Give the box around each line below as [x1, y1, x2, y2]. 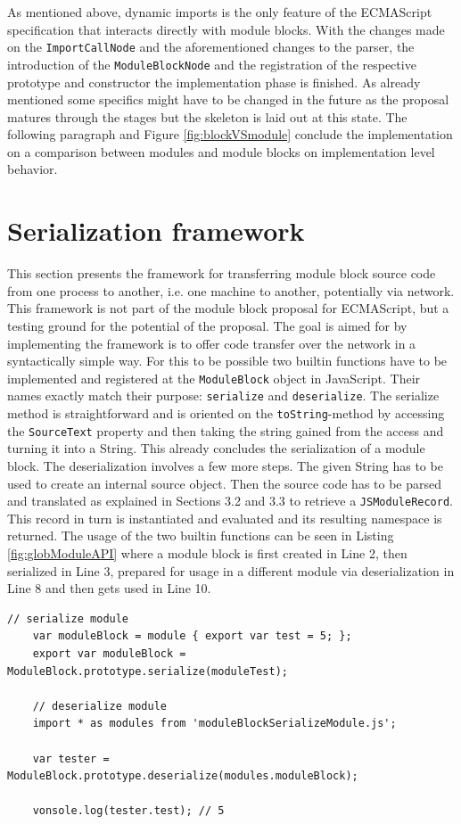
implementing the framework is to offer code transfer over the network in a [7, 334, 416, 352]
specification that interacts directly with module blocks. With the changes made [7, 20, 445, 38]
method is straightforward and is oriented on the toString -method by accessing [7, 404, 445, 423]
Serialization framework [7, 212, 305, 249]
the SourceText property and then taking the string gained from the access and [7, 421, 444, 440]
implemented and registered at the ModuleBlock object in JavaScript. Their [7, 368, 421, 387]
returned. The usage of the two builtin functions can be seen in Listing [7, 526, 394, 545]
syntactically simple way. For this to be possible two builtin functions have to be [7, 351, 448, 370]
